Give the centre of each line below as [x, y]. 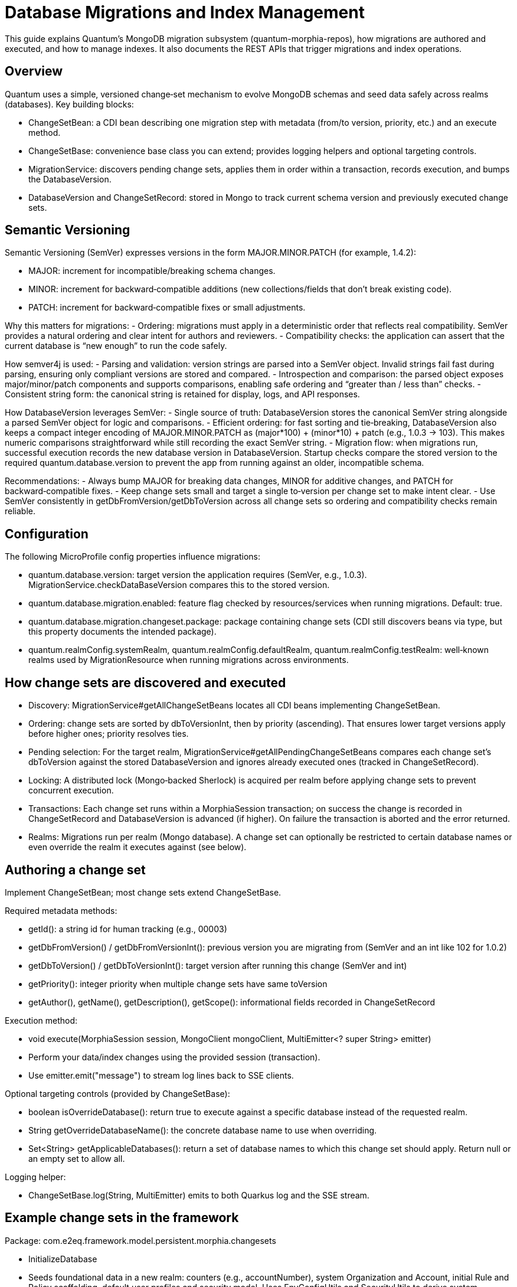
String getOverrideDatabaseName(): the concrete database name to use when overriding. [203, 1130]
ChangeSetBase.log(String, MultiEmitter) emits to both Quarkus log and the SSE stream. [199, 1195]
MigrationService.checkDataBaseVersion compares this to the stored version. [179, 585]
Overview [34, 71]
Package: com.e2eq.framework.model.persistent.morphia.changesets [140, 1240]
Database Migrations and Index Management [185, 12]
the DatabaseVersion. [70, 179]
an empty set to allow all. [77, 1158]
